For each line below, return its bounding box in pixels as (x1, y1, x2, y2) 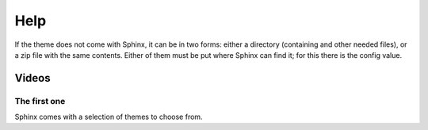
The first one (14, 95, 66, 106)
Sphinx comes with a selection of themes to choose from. (14, 112, 203, 122)
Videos (14, 71, 51, 85)
